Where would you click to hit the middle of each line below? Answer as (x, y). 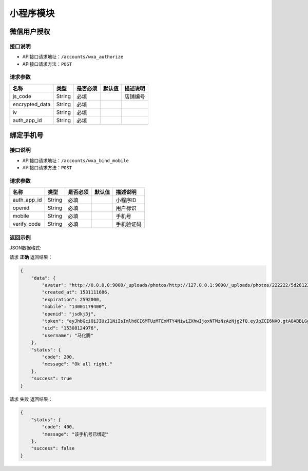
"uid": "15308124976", (71, 328)
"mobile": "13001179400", (74, 307)
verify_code (27, 224)
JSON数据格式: (25, 248)
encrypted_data (32, 104)
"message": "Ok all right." (77, 364)
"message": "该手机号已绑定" (75, 434)
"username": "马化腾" (68, 335)
